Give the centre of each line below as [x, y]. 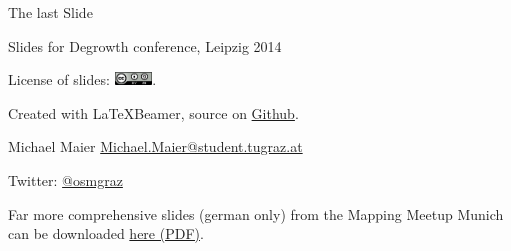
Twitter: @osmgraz [65, 179]
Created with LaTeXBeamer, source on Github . [153, 112]
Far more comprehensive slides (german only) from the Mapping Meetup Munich [256, 213]
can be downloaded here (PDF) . [106, 233]
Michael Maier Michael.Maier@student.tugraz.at [155, 146]
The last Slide [50, 12]
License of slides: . [82, 79]
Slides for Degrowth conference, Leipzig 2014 [145, 45]
